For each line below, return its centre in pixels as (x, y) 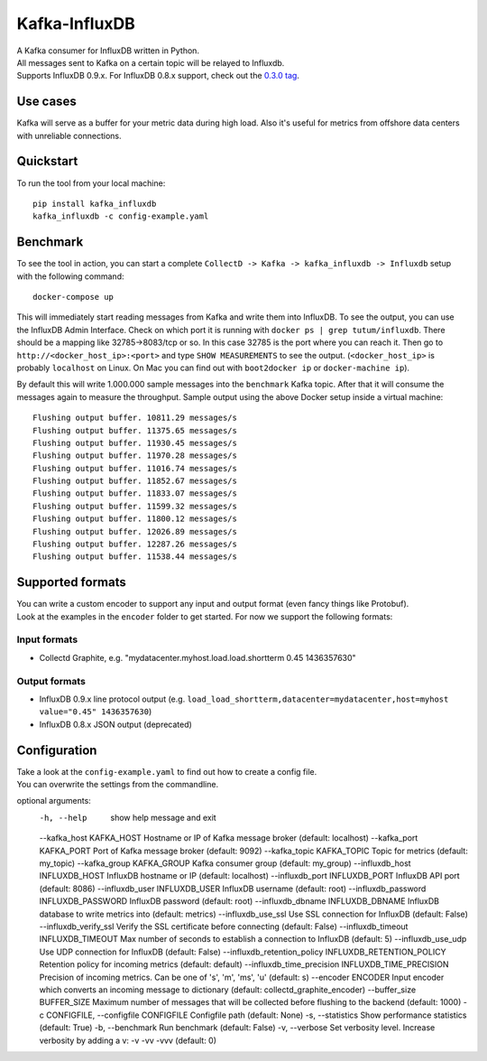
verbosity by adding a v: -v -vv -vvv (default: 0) (128, 1040)
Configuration (57, 750)
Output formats (51, 681)
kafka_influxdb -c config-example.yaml (121, 216)
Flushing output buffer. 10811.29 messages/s (135, 418)
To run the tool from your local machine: (91, 183)
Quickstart (47, 161)
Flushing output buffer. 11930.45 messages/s (135, 443)
